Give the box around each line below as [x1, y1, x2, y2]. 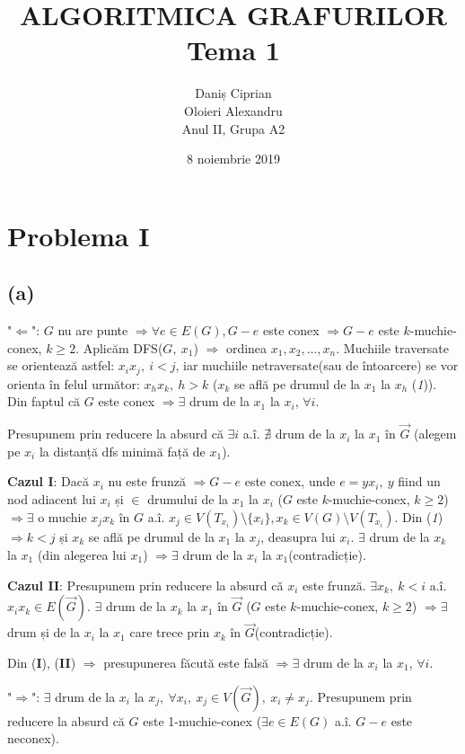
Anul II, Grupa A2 [181, 119, 285, 137]
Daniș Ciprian [195, 84, 272, 102]
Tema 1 [187, 31, 280, 68]
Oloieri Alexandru [184, 101, 283, 120]
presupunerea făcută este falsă [103, 652, 269, 671]
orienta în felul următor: [7, 374, 140, 393]
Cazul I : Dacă [7, 472, 89, 491]
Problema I [7, 217, 150, 253]
